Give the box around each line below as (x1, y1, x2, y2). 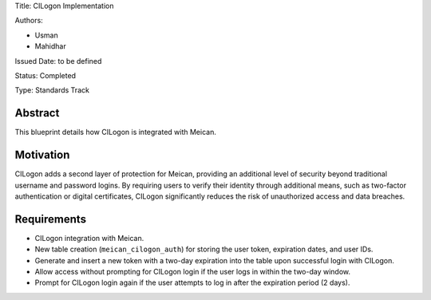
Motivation (14, 148, 70, 162)
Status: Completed (14, 70, 76, 80)
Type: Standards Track (14, 85, 89, 95)
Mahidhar (34, 41, 67, 51)
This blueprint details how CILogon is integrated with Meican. (14, 128, 217, 137)
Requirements (14, 212, 87, 226)
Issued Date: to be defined (14, 56, 102, 65)
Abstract (14, 106, 60, 120)
